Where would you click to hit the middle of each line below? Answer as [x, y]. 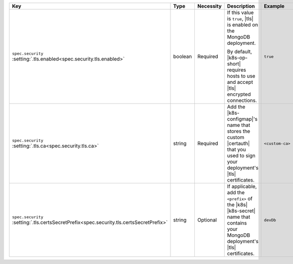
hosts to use [241, 76]
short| [234, 64]
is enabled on [243, 25]
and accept [240, 82]
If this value [241, 12]
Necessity [209, 6]
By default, [240, 51]
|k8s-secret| [241, 211]
